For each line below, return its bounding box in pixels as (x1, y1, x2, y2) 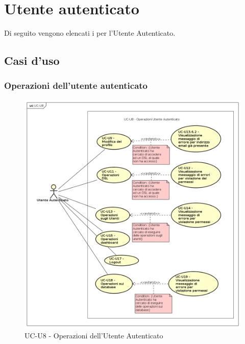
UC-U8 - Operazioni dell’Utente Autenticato (24, 330, 163, 340)
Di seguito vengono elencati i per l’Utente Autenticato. (4, 28, 176, 38)
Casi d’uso (4, 53, 60, 68)
